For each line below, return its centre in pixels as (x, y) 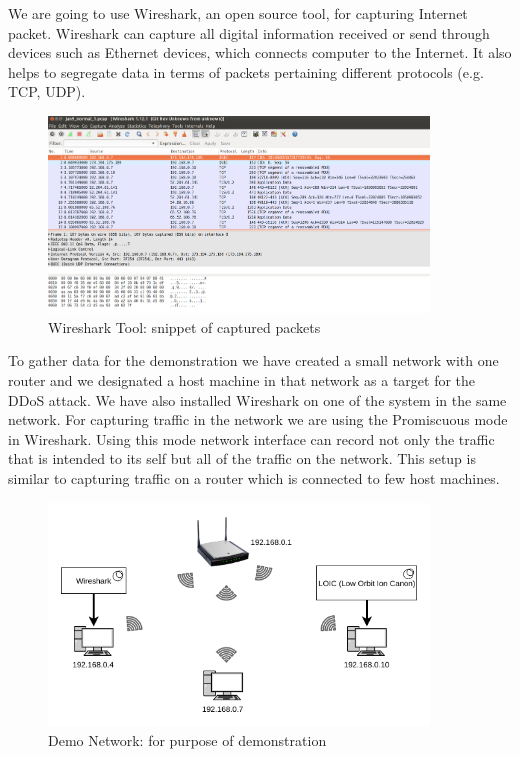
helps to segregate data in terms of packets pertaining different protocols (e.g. (246, 71)
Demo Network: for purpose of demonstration (187, 740)
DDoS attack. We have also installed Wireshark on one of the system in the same (257, 399)
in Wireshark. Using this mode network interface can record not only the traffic (251, 438)
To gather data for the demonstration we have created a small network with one (253, 360)
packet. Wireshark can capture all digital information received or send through (249, 32)
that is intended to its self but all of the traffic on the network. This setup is (242, 458)
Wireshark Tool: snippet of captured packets (184, 326)
